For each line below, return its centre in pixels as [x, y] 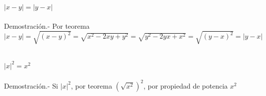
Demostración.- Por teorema [47, 25]
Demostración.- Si [31, 85]
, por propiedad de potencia [186, 85]
